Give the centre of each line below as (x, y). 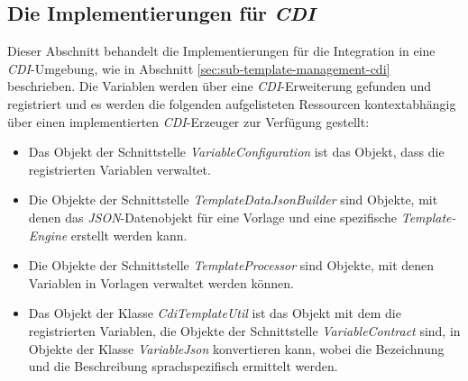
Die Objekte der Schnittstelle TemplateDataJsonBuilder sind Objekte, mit (233, 200)
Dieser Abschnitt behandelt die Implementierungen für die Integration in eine (221, 51)
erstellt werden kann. (129, 235)
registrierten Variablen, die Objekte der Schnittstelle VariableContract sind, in (244, 330)
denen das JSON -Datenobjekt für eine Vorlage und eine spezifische (213, 217)
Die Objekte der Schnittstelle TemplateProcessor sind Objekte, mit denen (231, 265)
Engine (48, 235)
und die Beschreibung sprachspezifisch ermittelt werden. (183, 366)
